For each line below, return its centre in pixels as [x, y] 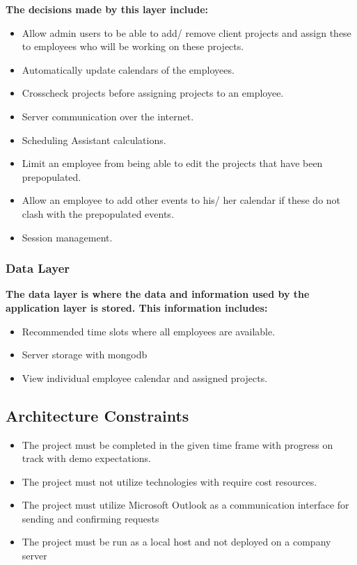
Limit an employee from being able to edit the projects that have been [172, 163]
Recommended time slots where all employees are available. [149, 331]
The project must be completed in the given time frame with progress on [177, 444]
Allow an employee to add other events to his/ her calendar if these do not [181, 200]
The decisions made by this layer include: [107, 9]
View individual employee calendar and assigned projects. [145, 377]
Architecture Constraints [97, 415]
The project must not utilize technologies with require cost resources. [169, 481]
